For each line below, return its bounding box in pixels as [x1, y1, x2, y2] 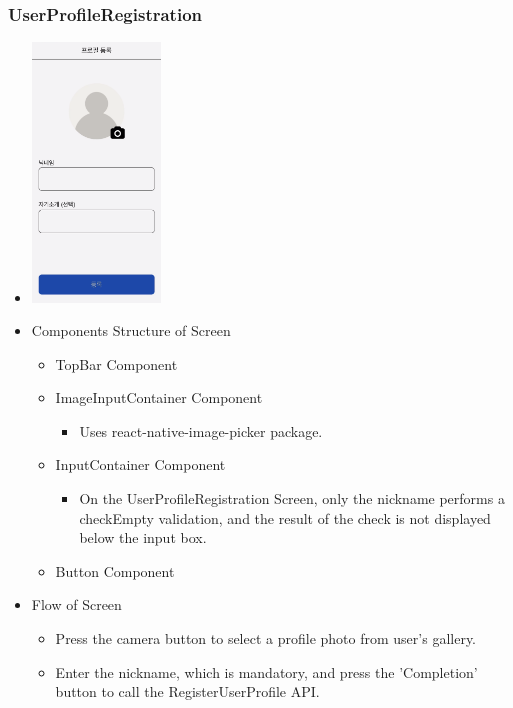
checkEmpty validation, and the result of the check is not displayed [79, 507, 491, 528]
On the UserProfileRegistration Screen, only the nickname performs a [79, 488, 505, 509]
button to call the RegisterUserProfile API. [55, 681, 320, 702]
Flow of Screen [31, 594, 122, 615]
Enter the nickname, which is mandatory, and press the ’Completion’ [55, 661, 478, 682]
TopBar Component [55, 353, 178, 374]
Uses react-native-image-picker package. [79, 420, 323, 441]
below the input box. [79, 527, 207, 548]
